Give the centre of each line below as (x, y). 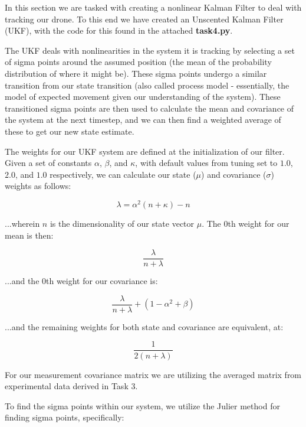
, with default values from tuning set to (206, 163)
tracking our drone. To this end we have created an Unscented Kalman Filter (144, 19)
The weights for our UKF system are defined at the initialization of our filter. (145, 151)
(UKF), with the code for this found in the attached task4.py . (119, 30)
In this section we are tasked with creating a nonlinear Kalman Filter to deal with (153, 7)
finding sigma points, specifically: (65, 417)
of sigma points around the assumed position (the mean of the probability (138, 62)
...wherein (22, 223)
